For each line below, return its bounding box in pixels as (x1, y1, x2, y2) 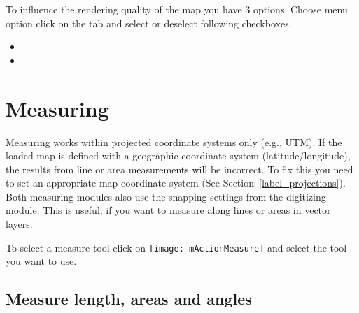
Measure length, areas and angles (6, 288, 252, 310)
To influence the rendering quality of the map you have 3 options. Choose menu (6, 2, 348, 16)
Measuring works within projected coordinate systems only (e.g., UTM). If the (6, 134, 342, 149)
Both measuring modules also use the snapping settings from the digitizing (6, 189, 326, 203)
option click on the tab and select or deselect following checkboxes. (6, 15, 292, 30)
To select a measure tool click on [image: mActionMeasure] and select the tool (6, 240, 347, 254)
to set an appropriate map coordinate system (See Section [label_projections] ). (6, 175, 346, 190)
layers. (6, 217, 33, 231)
